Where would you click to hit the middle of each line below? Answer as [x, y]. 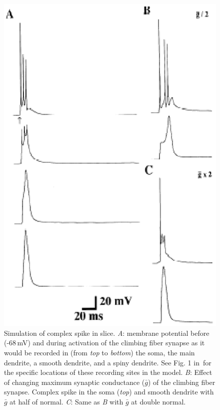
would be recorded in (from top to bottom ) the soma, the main [99, 353]
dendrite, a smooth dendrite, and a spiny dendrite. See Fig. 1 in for [108, 362]
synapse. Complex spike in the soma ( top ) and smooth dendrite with [109, 392]
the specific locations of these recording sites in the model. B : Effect [108, 372]
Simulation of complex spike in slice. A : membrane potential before [107, 333]
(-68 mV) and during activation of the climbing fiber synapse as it [104, 343]
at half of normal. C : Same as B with [66, 402]
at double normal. [158, 402]
